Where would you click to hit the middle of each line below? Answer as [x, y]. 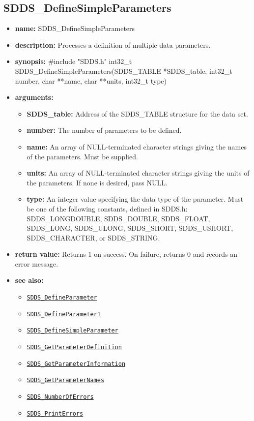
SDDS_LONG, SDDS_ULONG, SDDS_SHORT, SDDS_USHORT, [130, 228]
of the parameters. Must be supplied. [82, 156]
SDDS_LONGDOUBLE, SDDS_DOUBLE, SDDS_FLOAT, [118, 218]
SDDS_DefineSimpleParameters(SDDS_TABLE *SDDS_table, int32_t [124, 71]
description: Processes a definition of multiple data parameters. [113, 45]
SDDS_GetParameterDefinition [74, 347]
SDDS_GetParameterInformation [76, 364]
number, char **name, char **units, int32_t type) [91, 80]
